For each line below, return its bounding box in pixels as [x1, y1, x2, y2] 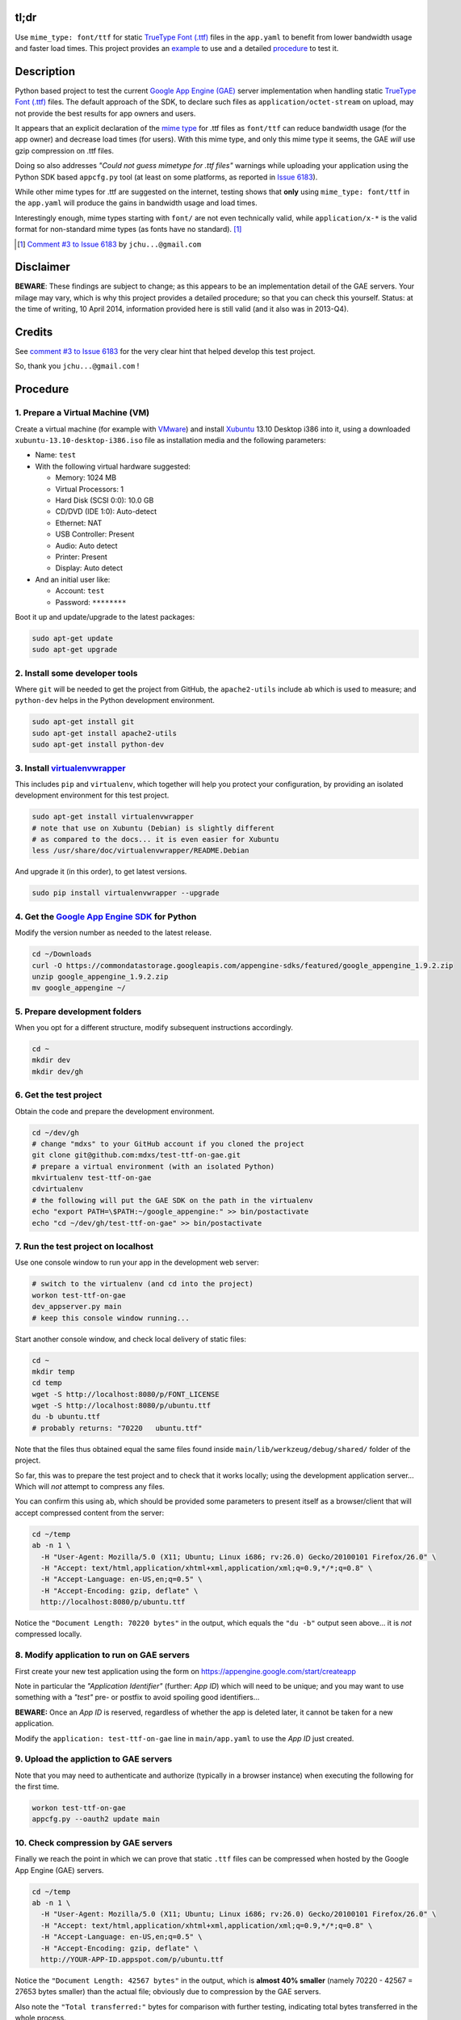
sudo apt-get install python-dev [31, 740, 165, 749]
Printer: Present [55, 552, 108, 562]
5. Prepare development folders [15, 1006, 142, 1017]
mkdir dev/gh [31, 1067, 84, 1076]
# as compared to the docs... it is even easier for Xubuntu [31, 835, 279, 844]
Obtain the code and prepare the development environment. [15, 1106, 215, 1116]
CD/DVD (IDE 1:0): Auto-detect [55, 507, 157, 516]
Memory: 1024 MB [55, 473, 117, 482]
